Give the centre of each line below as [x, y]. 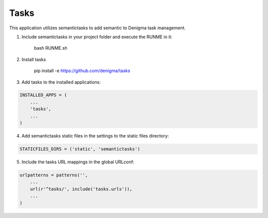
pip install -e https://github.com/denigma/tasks [82, 71]
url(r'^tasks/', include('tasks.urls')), [81, 189]
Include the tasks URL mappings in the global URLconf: [78, 162]
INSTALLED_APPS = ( [43, 95]
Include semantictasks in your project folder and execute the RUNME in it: [97, 37]
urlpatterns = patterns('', [54, 175]
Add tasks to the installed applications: [61, 82]
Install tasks [34, 59]
